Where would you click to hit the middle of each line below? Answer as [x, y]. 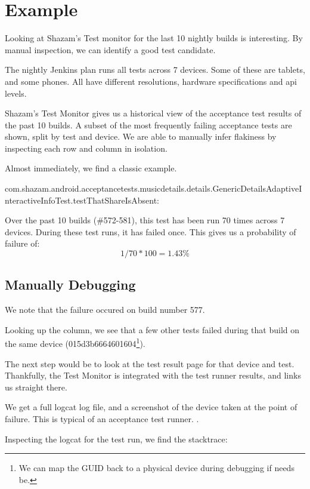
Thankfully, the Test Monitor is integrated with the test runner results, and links [153, 375]
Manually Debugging [70, 285]
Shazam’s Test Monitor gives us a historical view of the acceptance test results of [153, 113]
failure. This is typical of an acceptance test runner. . [102, 419]
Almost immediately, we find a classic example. [91, 168]
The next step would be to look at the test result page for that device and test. [150, 363]
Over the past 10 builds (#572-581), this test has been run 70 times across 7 [145, 220]
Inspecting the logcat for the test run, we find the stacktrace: [116, 439]
